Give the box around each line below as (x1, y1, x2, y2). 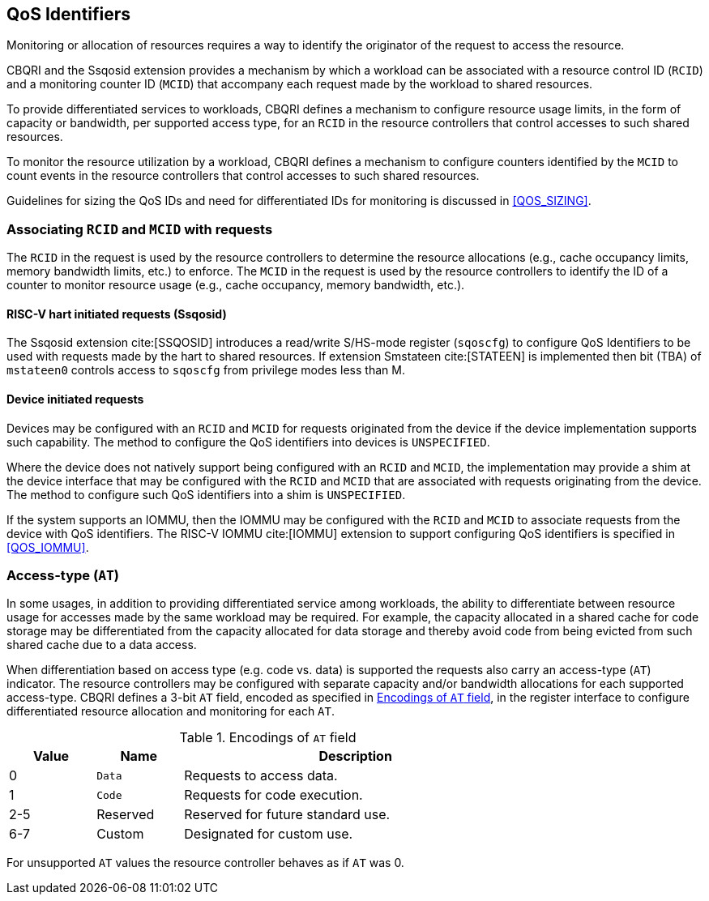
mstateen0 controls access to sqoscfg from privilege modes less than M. (6, 363, 405, 378)
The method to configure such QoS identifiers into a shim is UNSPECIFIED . (6, 487, 406, 502)
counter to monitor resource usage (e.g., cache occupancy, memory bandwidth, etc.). (6, 278, 465, 293)
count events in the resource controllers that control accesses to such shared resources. (6, 169, 480, 183)
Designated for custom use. (184, 826, 353, 843)
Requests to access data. (184, 767, 338, 784)
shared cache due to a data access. (6, 638, 197, 652)
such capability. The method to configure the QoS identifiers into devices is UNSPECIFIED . (6, 434, 490, 449)
